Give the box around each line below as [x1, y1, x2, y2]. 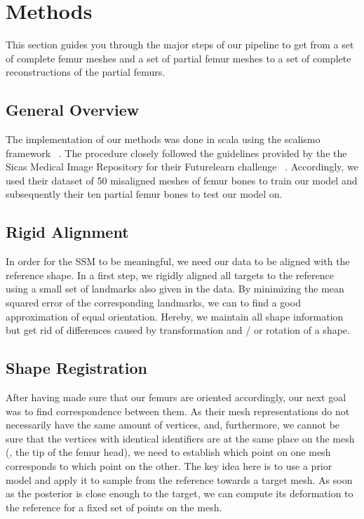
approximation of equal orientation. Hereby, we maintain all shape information [6, 309, 344, 323]
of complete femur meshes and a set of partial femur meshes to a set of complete [6, 50, 351, 65]
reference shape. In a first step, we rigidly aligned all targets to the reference [6, 267, 334, 282]
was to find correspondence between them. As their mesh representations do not [6, 403, 350, 418]
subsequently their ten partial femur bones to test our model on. [6, 187, 283, 201]
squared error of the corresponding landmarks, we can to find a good [6, 295, 301, 310]
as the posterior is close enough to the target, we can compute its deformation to [6, 486, 353, 501]
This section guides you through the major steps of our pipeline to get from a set [6, 37, 354, 52]
